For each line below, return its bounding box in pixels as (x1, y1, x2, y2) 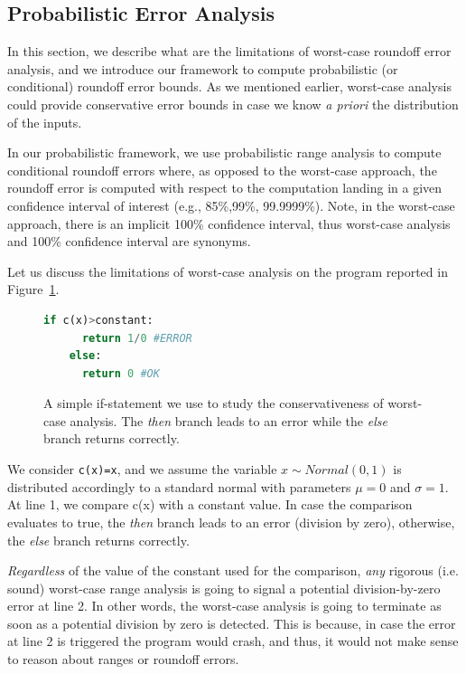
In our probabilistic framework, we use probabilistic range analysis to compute (7, 143, 442, 162)
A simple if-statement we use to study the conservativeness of (43, 394, 384, 413)
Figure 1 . (7, 280, 60, 299)
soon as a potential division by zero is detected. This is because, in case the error (7, 613, 456, 632)
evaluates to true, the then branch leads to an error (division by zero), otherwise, (7, 512, 455, 531)
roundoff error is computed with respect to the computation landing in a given (7, 178, 443, 197)
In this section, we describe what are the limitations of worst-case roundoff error (7, 42, 452, 61)
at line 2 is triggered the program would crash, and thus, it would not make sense (7, 631, 459, 650)
